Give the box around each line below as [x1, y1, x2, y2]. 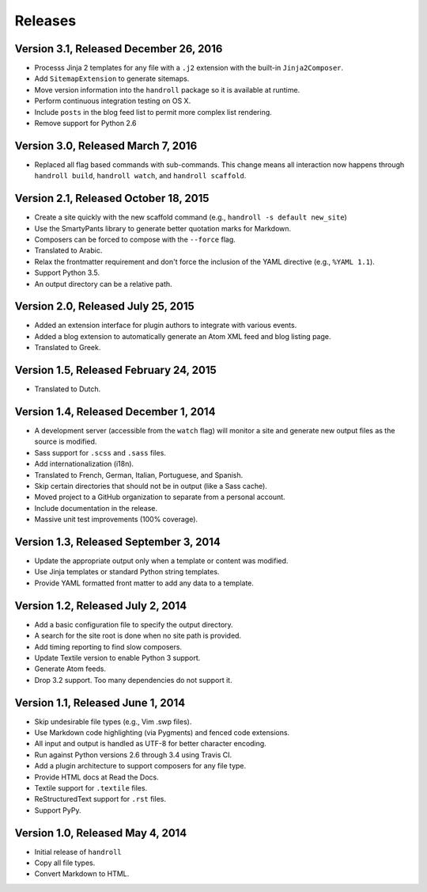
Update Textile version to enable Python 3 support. [34, 653, 201, 662]
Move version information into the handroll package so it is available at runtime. [34, 85, 300, 94]
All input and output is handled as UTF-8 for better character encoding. [34, 739, 266, 749]
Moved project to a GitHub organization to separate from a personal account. [34, 492, 285, 502]
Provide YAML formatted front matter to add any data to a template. [34, 578, 255, 588]
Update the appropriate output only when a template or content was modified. [34, 556, 289, 566]
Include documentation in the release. [34, 503, 158, 513]
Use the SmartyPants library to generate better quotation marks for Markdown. [34, 223, 292, 233]
